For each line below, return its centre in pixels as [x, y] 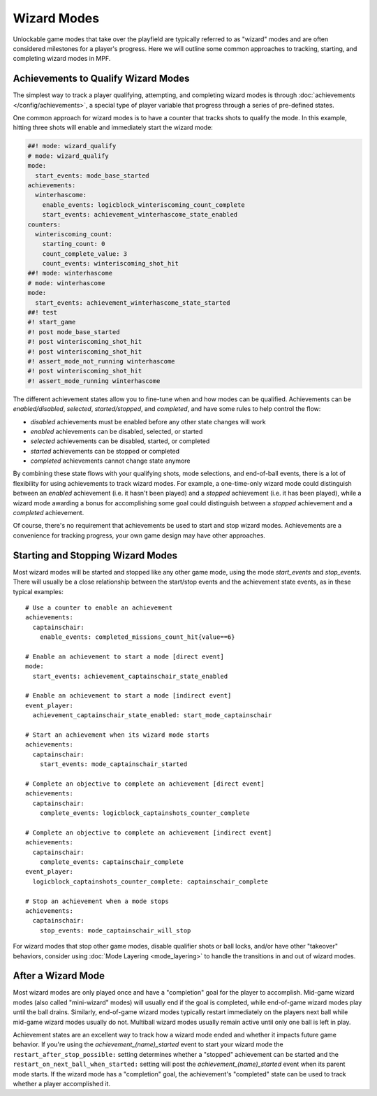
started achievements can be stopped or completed [105, 451]
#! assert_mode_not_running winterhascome [101, 361]
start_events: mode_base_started [92, 175]
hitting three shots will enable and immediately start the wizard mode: [113, 128]
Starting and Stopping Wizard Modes [95, 555]
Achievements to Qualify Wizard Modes [101, 79]
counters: [44, 224]
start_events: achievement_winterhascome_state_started [133, 303]
